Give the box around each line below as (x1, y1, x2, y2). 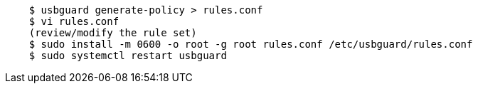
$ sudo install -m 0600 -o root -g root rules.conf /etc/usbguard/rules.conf (28, 38, 473, 50)
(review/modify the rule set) (28, 27, 197, 38)
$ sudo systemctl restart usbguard (28, 50, 227, 61)
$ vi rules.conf (28, 16, 119, 27)
